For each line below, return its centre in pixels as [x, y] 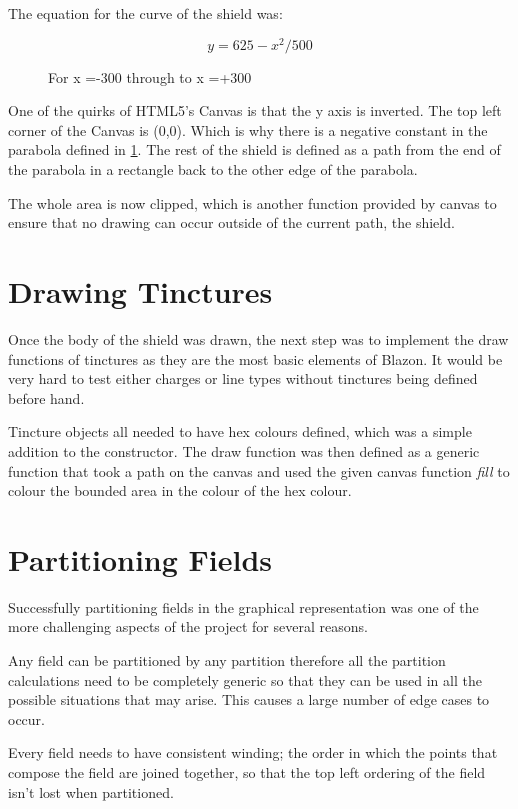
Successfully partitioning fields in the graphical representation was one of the [243, 606]
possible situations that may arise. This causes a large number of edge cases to [249, 699]
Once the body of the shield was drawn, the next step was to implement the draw [258, 338]
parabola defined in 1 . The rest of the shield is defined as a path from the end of [254, 149]
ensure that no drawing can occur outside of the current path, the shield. [231, 222]
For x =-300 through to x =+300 [150, 76]
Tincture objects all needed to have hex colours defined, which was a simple [240, 431]
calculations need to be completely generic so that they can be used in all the [245, 679]
